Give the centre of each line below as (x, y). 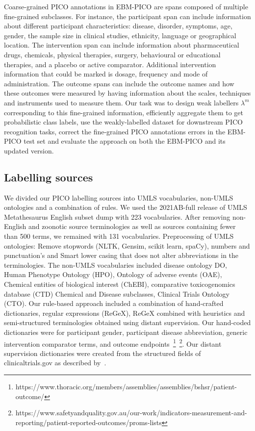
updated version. (29, 150)
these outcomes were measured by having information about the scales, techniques (127, 93)
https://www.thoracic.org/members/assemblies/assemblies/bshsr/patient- (126, 387)
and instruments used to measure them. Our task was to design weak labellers (121, 102)
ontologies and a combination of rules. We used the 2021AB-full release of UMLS (126, 207)
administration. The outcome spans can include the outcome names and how (119, 83)
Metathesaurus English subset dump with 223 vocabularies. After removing (117, 216)
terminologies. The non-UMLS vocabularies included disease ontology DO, (116, 265)
